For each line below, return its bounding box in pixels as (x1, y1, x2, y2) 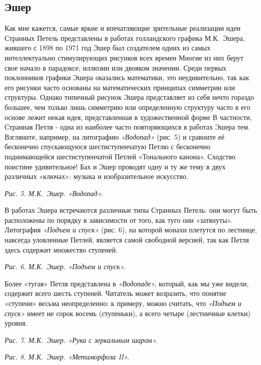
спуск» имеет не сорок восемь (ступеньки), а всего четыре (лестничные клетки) (5, 308, 250, 318)
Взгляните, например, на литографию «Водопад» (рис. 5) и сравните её (5, 131, 225, 142)
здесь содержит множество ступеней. (5, 244, 118, 255)
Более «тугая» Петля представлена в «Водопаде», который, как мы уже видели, (5, 278, 249, 288)
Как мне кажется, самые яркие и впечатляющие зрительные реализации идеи (5, 23, 241, 33)
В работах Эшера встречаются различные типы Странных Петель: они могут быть (5, 205, 257, 215)
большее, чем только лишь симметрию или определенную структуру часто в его (5, 101, 250, 112)
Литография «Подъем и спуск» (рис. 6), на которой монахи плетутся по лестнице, (5, 224, 257, 235)
